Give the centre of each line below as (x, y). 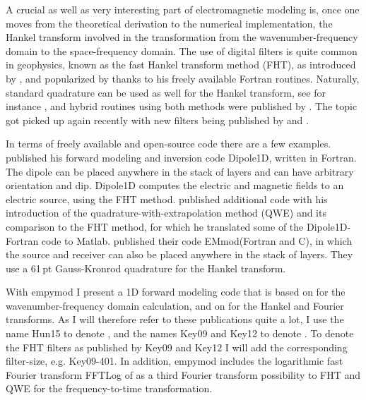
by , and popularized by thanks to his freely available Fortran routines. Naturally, (183, 78)
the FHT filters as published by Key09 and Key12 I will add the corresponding (177, 347)
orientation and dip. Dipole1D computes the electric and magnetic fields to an (175, 185)
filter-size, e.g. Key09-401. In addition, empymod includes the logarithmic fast (175, 361)
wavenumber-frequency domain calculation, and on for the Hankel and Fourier (175, 305)
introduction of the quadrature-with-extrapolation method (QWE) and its (166, 213)
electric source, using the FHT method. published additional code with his (167, 199)
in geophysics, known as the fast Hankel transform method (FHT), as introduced (181, 65)
